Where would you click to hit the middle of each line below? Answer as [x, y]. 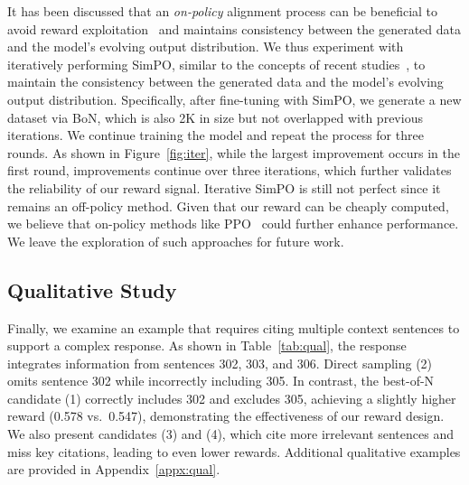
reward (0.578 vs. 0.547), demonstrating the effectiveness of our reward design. [226, 416]
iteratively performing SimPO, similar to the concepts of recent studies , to [216, 64]
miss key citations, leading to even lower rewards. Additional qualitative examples [234, 451]
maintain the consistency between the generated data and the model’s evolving [225, 82]
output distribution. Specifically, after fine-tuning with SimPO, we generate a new [234, 99]
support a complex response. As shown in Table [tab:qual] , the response [207, 345]
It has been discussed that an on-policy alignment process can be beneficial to [223, 11]
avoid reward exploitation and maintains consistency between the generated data [234, 28]
